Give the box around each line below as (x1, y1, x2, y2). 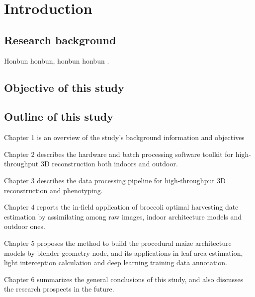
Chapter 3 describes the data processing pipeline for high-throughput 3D (4, 175, 226, 185)
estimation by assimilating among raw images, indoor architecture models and (4, 211, 242, 222)
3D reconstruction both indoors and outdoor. (40, 158, 178, 169)
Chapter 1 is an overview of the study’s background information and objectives (4, 132, 245, 143)
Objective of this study (4, 79, 124, 95)
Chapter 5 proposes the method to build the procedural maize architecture (4, 237, 232, 248)
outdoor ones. (4, 221, 45, 231)
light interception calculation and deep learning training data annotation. (4, 257, 227, 268)
